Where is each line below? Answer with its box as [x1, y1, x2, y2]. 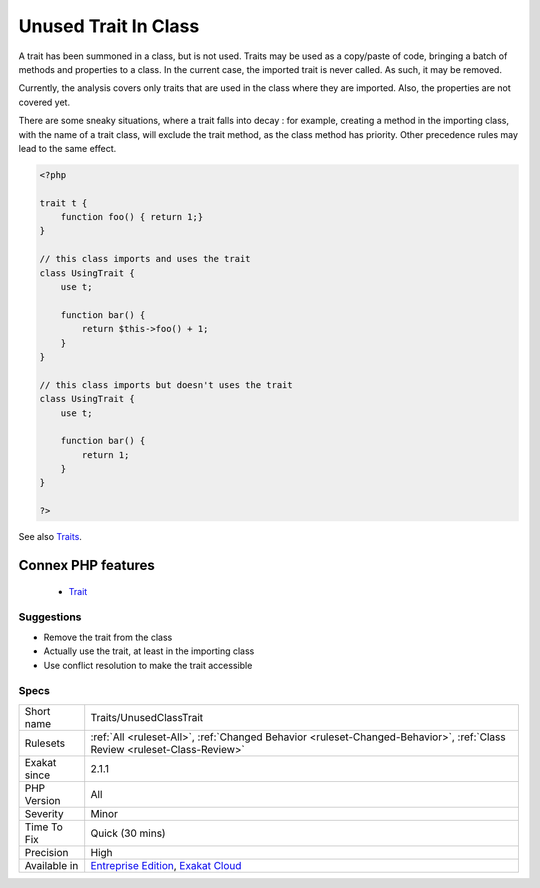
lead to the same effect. [18, 142, 117, 154]
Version [24, 793, 61, 807]
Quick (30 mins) [90, 826, 166, 840]
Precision [24, 845, 69, 859]
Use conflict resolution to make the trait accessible [43, 659, 253, 671]
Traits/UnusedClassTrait [90, 710, 204, 724]
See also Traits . [18, 531, 82, 543]
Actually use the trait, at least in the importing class [43, 645, 255, 657]
